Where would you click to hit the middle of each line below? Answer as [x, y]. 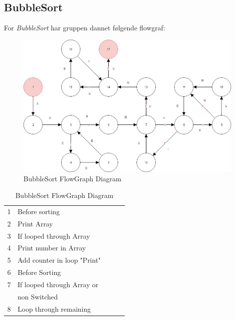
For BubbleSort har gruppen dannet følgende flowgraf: [85, 28]
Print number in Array [52, 248]
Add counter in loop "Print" [59, 260]
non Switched [38, 296]
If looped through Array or [58, 284]
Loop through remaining [54, 308]
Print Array [35, 223]
